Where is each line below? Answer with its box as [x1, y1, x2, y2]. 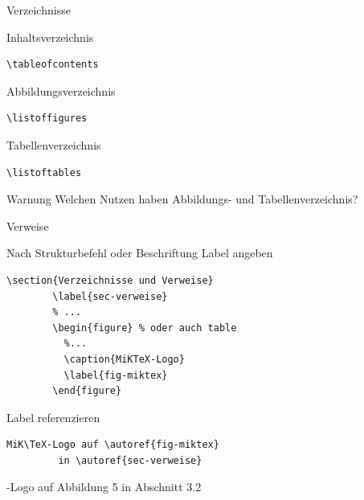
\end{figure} [52, 385, 122, 397]
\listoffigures [6, 113, 88, 125]
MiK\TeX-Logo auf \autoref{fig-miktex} [6, 439, 219, 451]
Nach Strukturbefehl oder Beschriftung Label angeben [6, 244, 273, 261]
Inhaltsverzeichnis [6, 28, 94, 45]
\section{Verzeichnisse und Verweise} [6, 274, 214, 286]
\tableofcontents [6, 59, 99, 71]
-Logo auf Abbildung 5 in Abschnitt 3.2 [6, 478, 202, 495]
